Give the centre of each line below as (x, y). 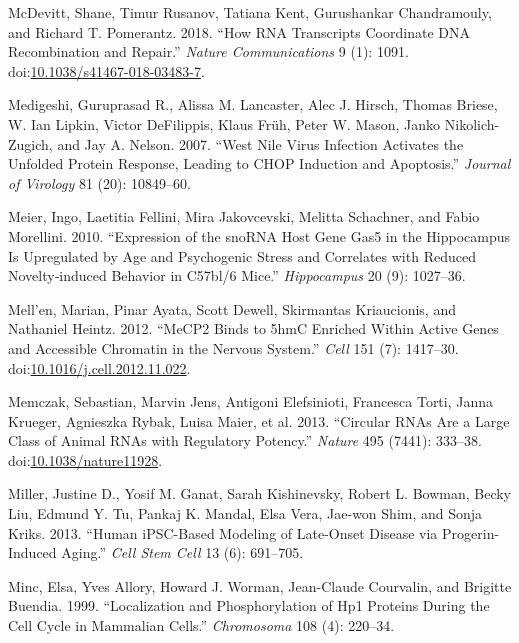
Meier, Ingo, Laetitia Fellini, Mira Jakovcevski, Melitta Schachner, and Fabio (244, 216)
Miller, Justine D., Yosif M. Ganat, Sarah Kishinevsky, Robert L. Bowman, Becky (260, 493)
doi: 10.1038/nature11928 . (85, 459)
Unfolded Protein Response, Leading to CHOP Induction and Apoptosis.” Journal (259, 163)
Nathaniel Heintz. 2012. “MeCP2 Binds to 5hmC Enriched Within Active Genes (253, 328)
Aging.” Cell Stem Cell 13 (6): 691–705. (182, 552)
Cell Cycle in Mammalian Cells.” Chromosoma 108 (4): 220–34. (201, 625)
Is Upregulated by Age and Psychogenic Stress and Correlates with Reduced (242, 255)
